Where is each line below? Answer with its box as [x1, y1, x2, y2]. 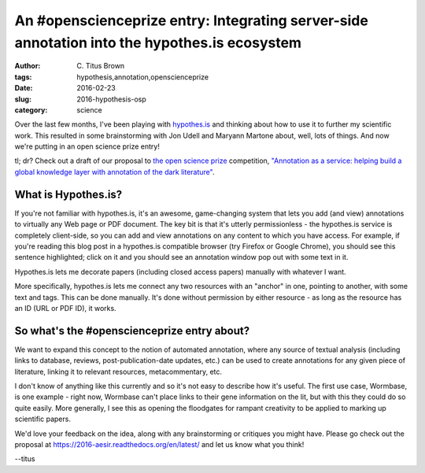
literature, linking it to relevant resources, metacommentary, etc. [14, 367, 223, 376]
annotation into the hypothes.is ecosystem [14, 34, 302, 51]
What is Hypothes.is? [14, 187, 123, 201]
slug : [14, 94, 31, 104]
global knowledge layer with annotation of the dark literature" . [14, 167, 215, 176]
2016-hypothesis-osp [76, 94, 147, 104]
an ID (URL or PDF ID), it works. [14, 303, 117, 312]
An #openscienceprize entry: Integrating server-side [14, 12, 369, 29]
